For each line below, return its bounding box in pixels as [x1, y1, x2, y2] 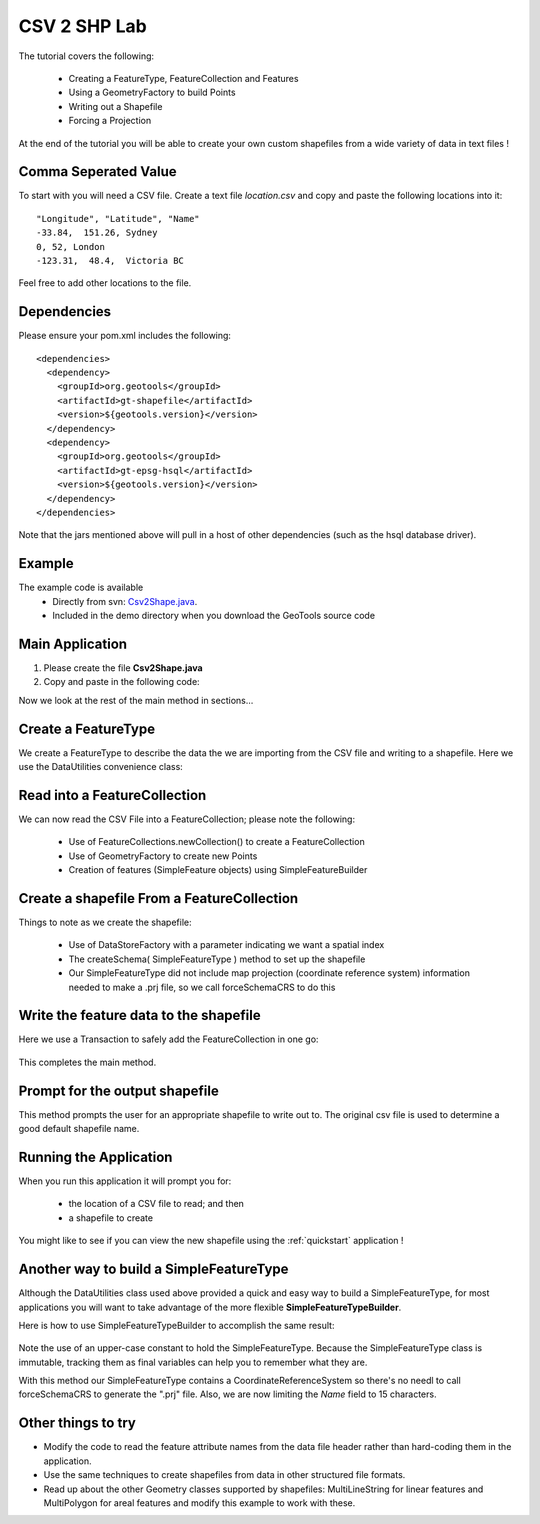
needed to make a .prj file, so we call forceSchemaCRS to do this [68, 981, 336, 993]
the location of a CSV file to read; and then [68, 1198, 245, 1210]
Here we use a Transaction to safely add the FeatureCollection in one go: [18, 1033, 319, 1045]
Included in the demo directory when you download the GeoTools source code [52, 610, 375, 622]
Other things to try [18, 1415, 137, 1432]
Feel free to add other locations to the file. [18, 277, 192, 289]
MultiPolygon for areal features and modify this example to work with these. [43, 1496, 356, 1509]
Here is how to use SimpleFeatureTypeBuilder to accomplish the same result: [18, 1319, 335, 1331]
